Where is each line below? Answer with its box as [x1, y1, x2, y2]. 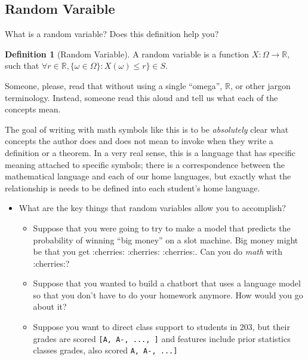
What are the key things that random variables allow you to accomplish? [19, 202, 286, 214]
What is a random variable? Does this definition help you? [5, 28, 219, 40]
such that [5, 59, 39, 72]
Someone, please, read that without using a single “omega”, [5, 79, 223, 91]
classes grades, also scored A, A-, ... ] [33, 344, 178, 356]
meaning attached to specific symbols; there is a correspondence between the [5, 158, 285, 170]
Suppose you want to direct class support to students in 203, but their [33, 321, 290, 333]
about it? [33, 300, 67, 313]
